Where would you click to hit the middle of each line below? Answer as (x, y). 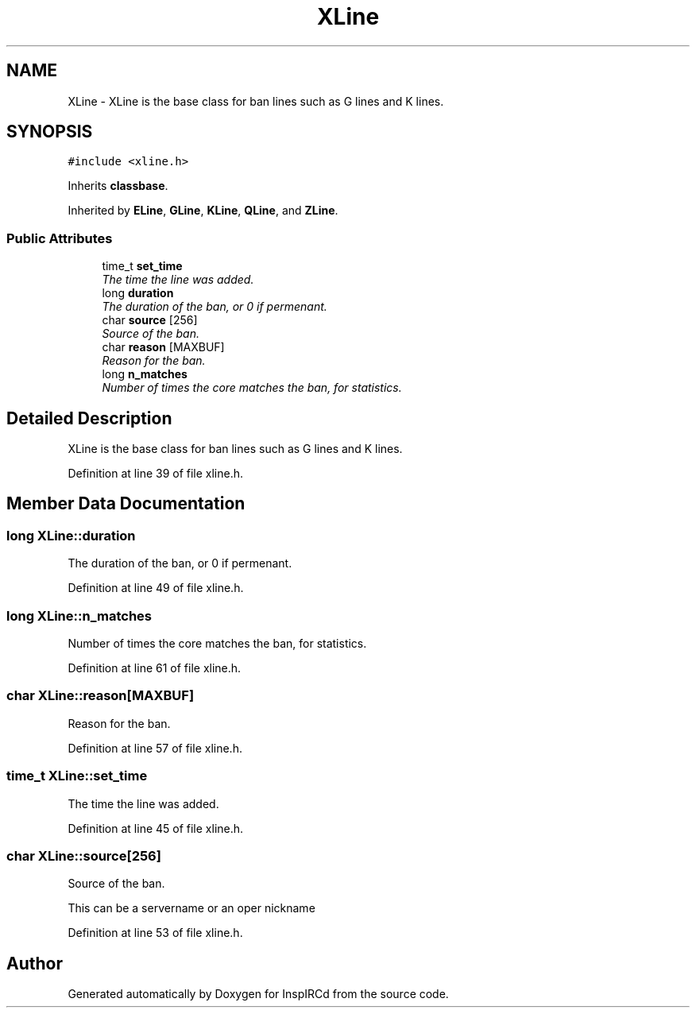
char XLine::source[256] (84, 855)
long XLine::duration (71, 535)
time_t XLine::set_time (77, 776)
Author (35, 963)
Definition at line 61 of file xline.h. (155, 668)
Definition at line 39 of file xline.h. (156, 474)
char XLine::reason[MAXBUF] (101, 696)
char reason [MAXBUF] (163, 347)
